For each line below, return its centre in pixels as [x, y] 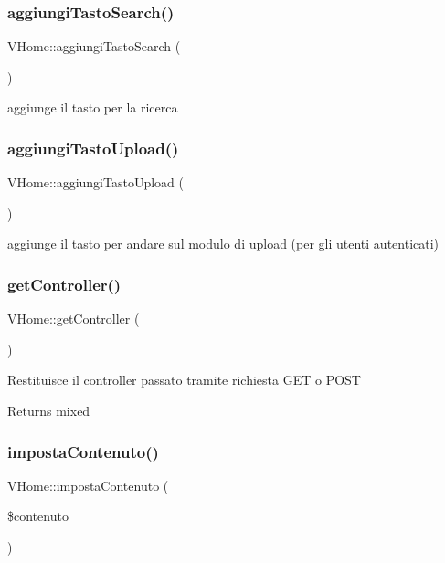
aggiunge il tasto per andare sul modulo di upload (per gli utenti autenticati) [223, 244]
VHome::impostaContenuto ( [88, 485]
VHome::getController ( [74, 319]
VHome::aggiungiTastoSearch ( [94, 46]
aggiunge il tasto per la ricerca [93, 107]
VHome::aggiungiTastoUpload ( [95, 182]
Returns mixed [49, 410]
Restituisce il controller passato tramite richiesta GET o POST [184, 380]
